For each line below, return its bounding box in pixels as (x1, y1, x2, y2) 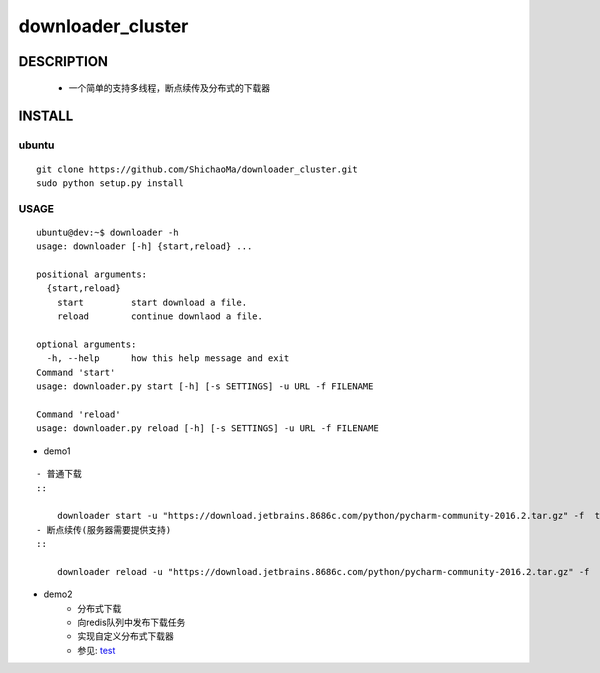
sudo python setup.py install (36, 177, 185, 189)
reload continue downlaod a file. (56, 311, 264, 322)
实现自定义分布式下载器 (77, 630, 174, 642)
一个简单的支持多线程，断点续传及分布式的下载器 (68, 81, 270, 94)
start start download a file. (56, 296, 248, 308)
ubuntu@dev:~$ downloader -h (36, 226, 179, 238)
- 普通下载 (36, 468, 82, 480)
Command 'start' (36, 366, 116, 378)
